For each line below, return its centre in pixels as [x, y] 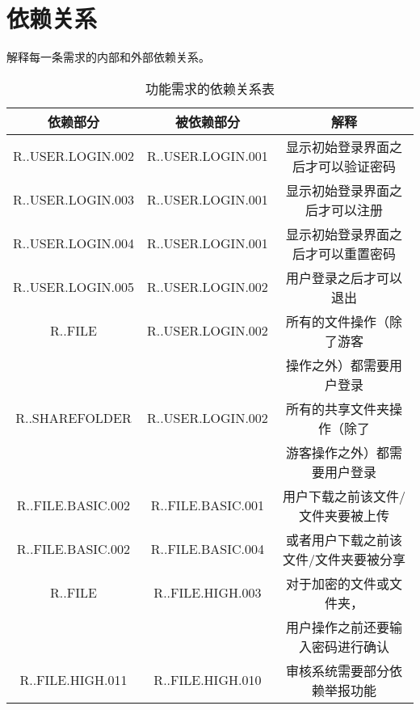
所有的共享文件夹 [337, 408]
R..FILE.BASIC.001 [207, 505]
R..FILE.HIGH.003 [208, 593]
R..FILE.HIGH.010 [208, 680]
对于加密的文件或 [337, 583]
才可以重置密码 [350, 253]
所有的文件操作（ [337, 321]
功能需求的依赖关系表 [210, 88]
